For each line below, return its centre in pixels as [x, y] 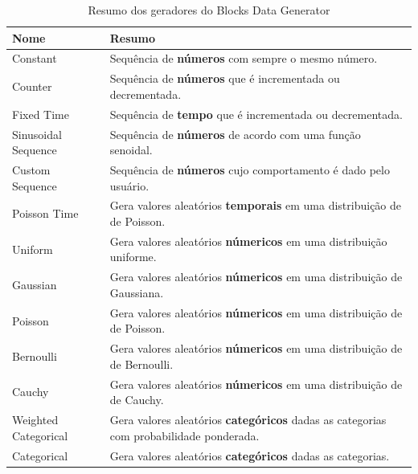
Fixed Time [41, 114]
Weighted [35, 420]
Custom [31, 170]
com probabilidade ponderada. [184, 435]
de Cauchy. [137, 400]
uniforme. [133, 257]
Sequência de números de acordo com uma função [235, 134]
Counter [32, 86]
